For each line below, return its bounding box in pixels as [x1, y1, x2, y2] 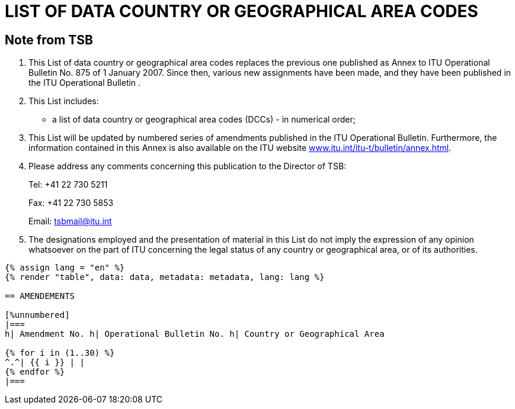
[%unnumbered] [5, 310, 70, 320]
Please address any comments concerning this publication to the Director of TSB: [28, 161, 347, 172]
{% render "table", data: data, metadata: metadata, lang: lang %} [5, 272, 325, 282]
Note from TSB [5, 32, 93, 47]
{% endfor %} [5, 367, 65, 377]
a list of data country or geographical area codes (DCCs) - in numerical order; [52, 114, 356, 125]
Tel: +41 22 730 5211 [28, 179, 108, 190]
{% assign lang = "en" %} [5, 263, 125, 273]
